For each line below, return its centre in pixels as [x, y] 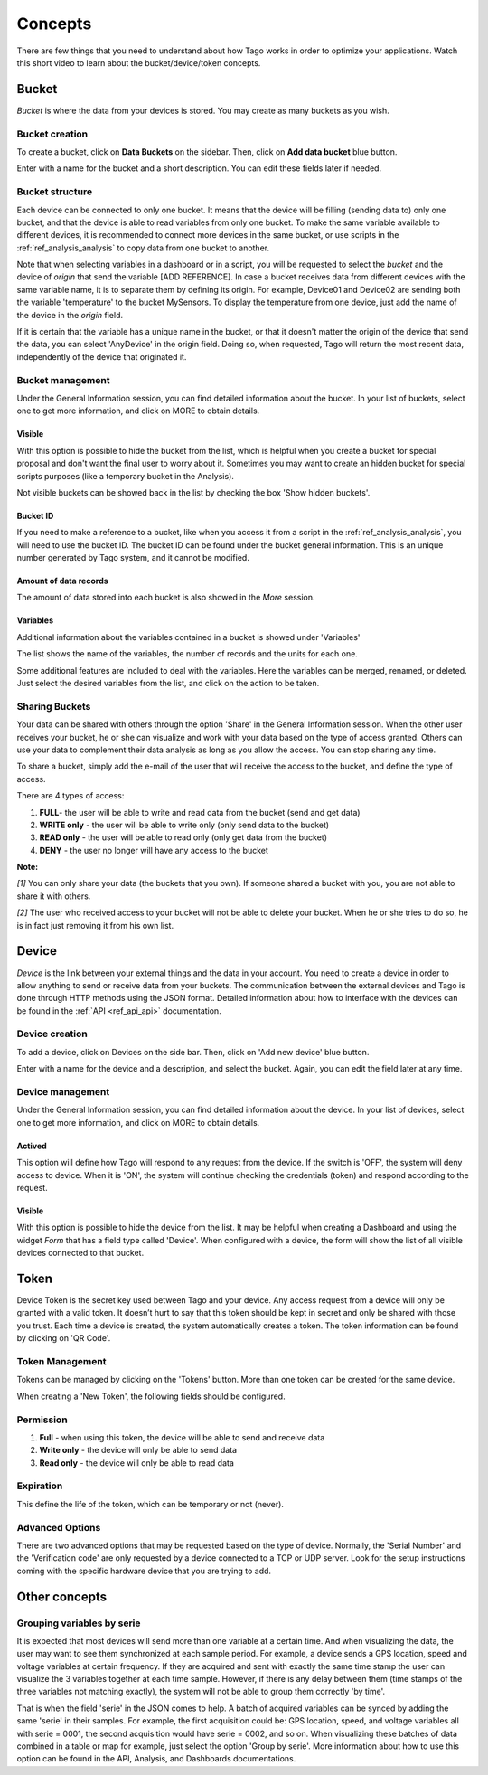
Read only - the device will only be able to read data [137, 1463]
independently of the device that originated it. [102, 356]
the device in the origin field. [70, 315]
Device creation [52, 1034]
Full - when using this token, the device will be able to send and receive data [182, 1437]
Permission [42, 1420]
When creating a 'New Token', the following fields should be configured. [151, 1396]
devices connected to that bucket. [80, 1253]
